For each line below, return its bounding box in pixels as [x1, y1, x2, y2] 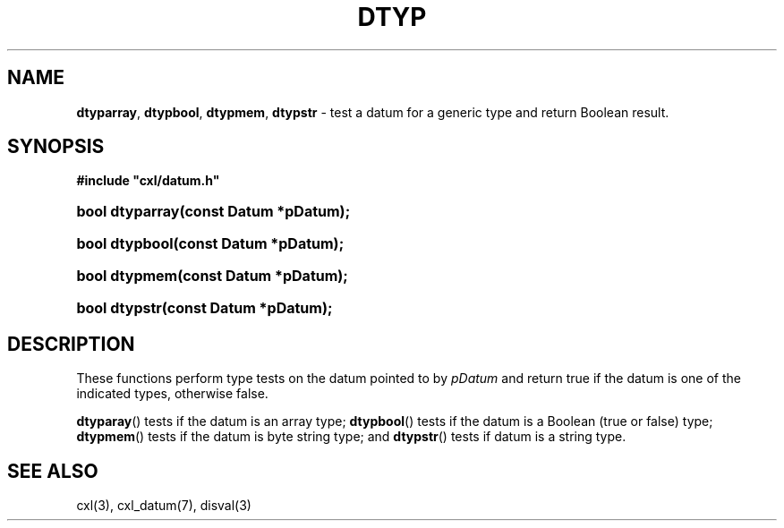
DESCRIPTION [7, 332, 135, 355]
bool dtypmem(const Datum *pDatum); [76, 267, 348, 285]
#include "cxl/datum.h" [76, 173, 220, 189]
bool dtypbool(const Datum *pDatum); [76, 234, 345, 253]
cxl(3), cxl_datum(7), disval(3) [76, 498, 251, 514]
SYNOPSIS [7, 135, 105, 158]
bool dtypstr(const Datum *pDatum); [76, 299, 333, 318]
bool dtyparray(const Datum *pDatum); [76, 202, 351, 221]
